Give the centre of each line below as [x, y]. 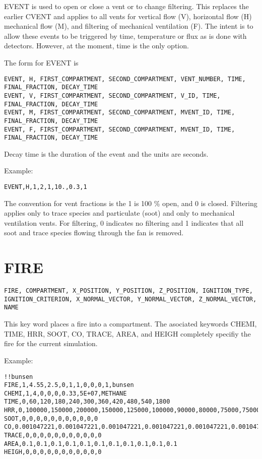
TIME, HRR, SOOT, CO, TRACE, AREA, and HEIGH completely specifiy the [127, 333]
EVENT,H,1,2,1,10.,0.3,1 [46, 187]
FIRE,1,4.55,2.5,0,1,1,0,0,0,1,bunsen [69, 385]
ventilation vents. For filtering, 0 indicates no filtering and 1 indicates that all [124, 222]
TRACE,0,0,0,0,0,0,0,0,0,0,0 [53, 436]
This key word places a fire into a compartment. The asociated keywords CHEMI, [130, 324]
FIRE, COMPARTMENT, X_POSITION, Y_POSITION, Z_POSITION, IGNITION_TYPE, [128, 291]
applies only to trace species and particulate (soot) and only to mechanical [119, 213]
